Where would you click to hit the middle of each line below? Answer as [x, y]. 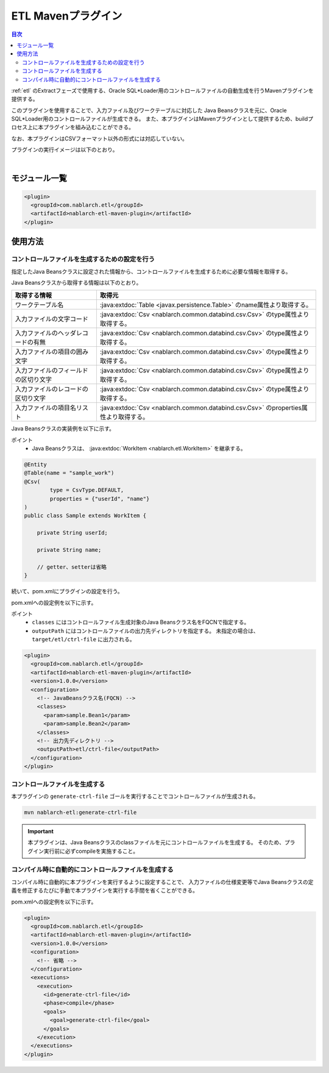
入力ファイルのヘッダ [45, 333]
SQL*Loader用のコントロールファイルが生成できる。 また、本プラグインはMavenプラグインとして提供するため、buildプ [162, 119]
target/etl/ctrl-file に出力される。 [83, 640]
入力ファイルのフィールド [51, 371]
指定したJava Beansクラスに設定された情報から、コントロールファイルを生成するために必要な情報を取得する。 [151, 271]
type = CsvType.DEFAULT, [87, 490]
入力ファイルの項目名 [45, 408]
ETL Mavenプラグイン [67, 16]
